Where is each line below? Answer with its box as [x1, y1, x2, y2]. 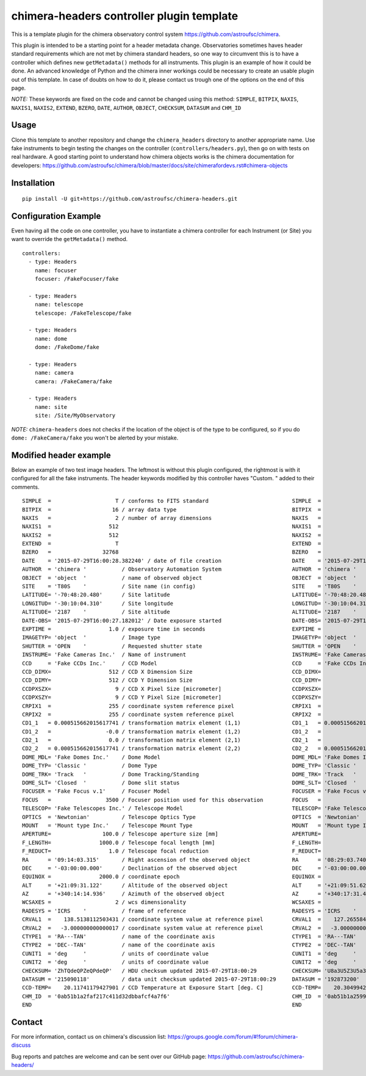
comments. [11, 483, 40, 491]
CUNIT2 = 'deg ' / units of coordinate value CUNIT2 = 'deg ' [22, 959, 357, 966]
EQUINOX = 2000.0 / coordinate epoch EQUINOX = [22, 873, 321, 880]
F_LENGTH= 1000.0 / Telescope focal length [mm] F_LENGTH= [22, 839, 321, 846]
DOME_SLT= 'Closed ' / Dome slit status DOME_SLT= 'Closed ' [22, 779, 357, 787]
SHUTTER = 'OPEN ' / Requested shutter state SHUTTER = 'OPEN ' [22, 643, 357, 649]
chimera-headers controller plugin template [11, 9, 239, 23]
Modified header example [11, 450, 111, 460]
